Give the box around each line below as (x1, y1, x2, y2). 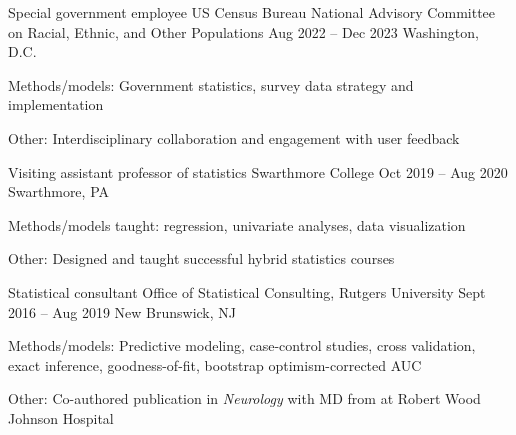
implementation (8, 94, 104, 115)
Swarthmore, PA (8, 181, 110, 202)
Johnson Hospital (8, 407, 114, 428)
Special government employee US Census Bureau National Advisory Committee (8, 2, 496, 22)
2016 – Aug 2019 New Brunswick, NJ (8, 301, 236, 322)
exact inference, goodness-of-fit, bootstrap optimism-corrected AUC (8, 354, 422, 375)
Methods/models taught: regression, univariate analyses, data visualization (8, 214, 466, 235)
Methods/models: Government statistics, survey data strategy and (8, 74, 414, 95)
